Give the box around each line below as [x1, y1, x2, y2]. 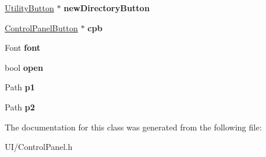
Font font [5, 41, 41, 54]
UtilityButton [5, 2, 54, 14]
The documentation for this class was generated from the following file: [5, 120, 262, 133]
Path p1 [5, 81, 35, 93]
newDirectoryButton [63, 2, 150, 14]
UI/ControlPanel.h [5, 140, 73, 153]
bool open [5, 61, 43, 73]
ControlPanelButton [5, 21, 78, 34]
